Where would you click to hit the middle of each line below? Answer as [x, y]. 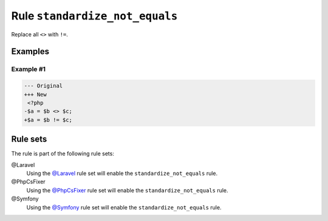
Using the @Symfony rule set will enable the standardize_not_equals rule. [124, 207]
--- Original [43, 86]
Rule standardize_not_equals [94, 16]
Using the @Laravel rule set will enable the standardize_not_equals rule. [122, 173]
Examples [30, 52]
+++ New [35, 94]
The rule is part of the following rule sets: [63, 154]
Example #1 [28, 69]
